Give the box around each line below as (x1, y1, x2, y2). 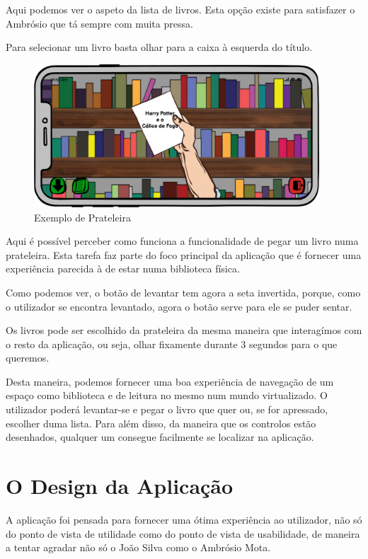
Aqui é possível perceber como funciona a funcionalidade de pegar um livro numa (6, 234, 359, 248)
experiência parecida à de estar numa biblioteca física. (6, 261, 240, 276)
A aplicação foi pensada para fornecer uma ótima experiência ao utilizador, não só (6, 512, 362, 526)
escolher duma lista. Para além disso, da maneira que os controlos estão (6, 415, 316, 430)
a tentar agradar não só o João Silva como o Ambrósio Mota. (6, 540, 271, 555)
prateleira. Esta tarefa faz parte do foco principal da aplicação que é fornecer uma (6, 247, 362, 262)
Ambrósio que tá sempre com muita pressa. (6, 16, 193, 30)
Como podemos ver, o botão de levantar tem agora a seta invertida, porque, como (6, 284, 361, 299)
